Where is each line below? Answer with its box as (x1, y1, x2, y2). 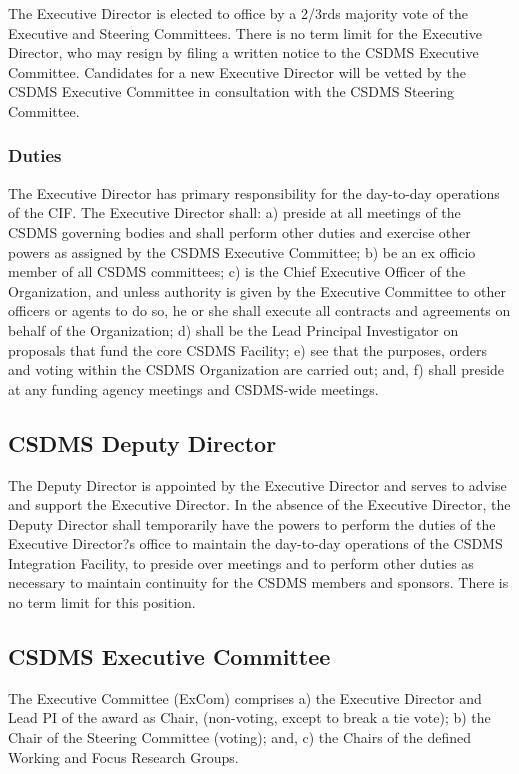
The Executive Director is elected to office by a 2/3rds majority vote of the (8, 3, 468, 23)
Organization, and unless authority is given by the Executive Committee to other (8, 280, 506, 301)
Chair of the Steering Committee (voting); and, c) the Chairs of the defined (8, 727, 471, 748)
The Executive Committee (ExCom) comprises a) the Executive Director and (8, 687, 482, 708)
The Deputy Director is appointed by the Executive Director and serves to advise (8, 474, 507, 495)
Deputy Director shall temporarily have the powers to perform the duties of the (8, 513, 496, 534)
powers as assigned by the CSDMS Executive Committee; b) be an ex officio (8, 241, 476, 262)
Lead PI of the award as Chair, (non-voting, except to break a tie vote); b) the (8, 707, 491, 728)
